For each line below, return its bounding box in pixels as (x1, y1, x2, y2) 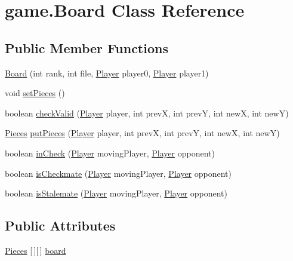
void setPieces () (5, 87, 65, 99)
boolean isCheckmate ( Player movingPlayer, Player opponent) (5, 167, 232, 179)
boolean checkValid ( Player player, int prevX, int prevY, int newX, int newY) (5, 106, 289, 119)
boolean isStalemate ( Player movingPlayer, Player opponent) (5, 187, 228, 199)
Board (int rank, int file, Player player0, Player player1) (5, 66, 209, 79)
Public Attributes (5, 216, 116, 235)
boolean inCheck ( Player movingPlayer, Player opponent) (5, 146, 215, 159)
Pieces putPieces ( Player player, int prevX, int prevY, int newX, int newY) (5, 127, 280, 139)
